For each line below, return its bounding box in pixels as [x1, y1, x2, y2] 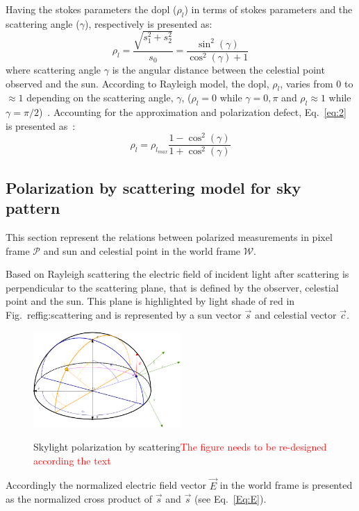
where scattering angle [6, 62, 101, 76]
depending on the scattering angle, [26, 90, 174, 105]
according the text [33, 453, 111, 467]
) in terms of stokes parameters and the [184, 2, 353, 16]
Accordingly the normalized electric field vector [6, 478, 207, 492]
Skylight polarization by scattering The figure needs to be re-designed [33, 439, 327, 454]
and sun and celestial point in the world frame [43, 243, 241, 258]
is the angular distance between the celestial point [112, 62, 325, 76]
